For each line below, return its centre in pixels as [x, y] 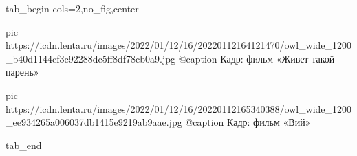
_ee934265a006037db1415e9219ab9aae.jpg [94, 122]
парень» [22, 72]
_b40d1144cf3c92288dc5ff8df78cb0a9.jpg [90, 58]
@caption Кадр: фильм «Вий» [248, 122]
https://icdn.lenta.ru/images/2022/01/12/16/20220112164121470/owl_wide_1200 [179, 45]
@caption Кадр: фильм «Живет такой [257, 58]
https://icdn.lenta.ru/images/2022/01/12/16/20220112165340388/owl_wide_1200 [179, 108]
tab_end [24, 145]
